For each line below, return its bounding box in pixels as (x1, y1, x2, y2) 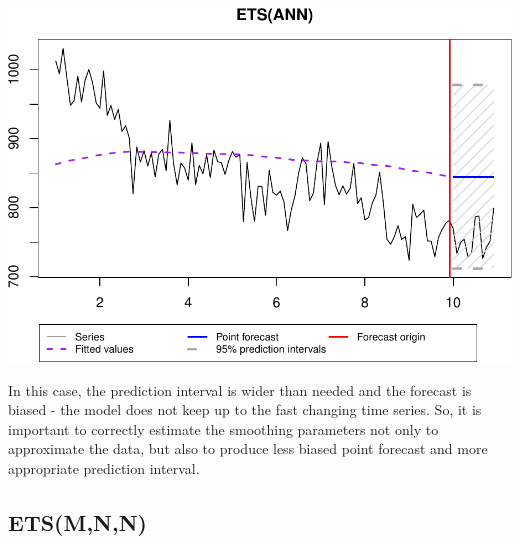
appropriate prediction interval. (8, 458, 200, 479)
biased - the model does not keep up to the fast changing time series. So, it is (8, 399, 482, 420)
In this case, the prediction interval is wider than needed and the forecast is (8, 379, 472, 400)
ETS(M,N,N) (8, 507, 147, 538)
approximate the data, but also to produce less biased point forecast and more (8, 438, 488, 459)
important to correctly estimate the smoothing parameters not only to (8, 418, 439, 439)
